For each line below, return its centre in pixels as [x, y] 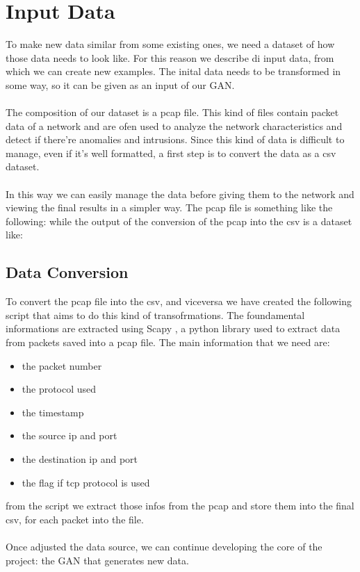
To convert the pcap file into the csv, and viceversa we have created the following [179, 301]
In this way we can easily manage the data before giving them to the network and [180, 194]
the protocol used [59, 389]
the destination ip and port [80, 458]
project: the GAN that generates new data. [97, 560]
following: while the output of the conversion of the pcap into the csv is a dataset [179, 221]
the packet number [62, 365]
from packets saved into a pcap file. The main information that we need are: [168, 342]
